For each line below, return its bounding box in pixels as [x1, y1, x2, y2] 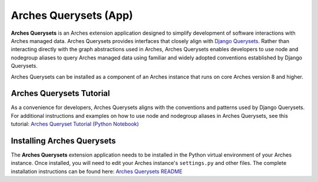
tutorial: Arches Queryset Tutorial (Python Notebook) [11, 121, 140, 128]
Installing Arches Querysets [11, 136, 116, 145]
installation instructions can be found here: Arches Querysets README [11, 168, 183, 175]
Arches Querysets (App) [11, 9, 134, 22]
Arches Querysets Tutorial [11, 88, 110, 98]
